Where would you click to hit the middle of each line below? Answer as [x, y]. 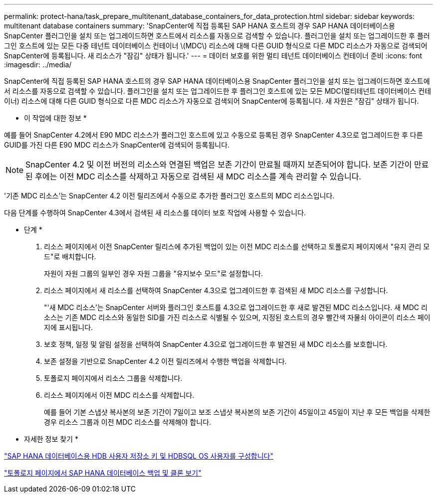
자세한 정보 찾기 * [51, 439]
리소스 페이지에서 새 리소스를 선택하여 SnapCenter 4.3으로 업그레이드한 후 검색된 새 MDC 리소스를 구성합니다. [216, 290]
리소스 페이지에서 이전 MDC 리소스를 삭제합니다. [119, 395]
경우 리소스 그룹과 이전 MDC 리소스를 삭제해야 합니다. [128, 422]
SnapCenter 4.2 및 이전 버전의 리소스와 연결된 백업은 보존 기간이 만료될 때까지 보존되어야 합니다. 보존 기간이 [219, 165]
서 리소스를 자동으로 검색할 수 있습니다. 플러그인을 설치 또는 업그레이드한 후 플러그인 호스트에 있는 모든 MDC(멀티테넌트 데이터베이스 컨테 [218, 91]
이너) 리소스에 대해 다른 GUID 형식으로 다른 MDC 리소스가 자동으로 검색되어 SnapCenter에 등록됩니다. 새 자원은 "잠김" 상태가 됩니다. [212, 101]
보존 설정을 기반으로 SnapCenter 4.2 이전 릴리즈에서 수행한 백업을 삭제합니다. [165, 361]
